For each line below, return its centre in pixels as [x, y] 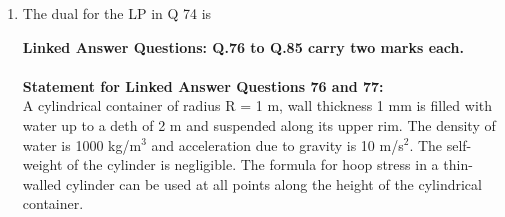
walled [42, 183]
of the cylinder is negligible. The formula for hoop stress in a [253, 164]
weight [42, 164]
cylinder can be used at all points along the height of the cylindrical [273, 183]
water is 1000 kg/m [82, 144]
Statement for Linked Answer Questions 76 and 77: [203, 85]
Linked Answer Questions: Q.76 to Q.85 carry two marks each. [243, 46]
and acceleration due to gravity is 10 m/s [277, 144]
